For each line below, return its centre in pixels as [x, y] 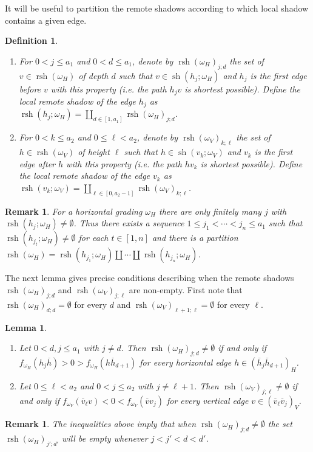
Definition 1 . [32, 40]
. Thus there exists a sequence [129, 223]
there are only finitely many [210, 211]
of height [94, 152]
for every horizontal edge [186, 362]
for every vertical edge [207, 400]
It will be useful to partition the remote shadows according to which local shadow [157, 8]
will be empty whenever [105, 438]
